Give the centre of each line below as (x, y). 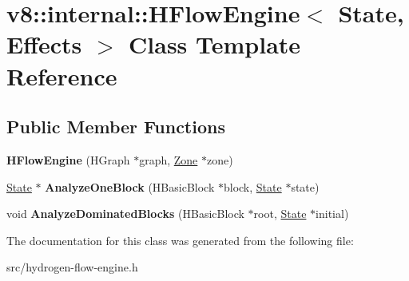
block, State (252, 186)
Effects (44, 44)
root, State (280, 214)
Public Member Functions (116, 127)
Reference (62, 75)
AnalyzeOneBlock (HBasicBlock (130, 186)
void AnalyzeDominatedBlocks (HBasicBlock (125, 214)
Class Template (215, 44)
